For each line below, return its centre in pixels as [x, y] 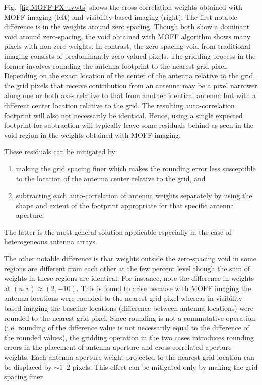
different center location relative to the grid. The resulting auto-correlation [119, 105]
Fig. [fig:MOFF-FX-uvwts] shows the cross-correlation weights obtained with [123, 7]
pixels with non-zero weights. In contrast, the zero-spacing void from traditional [127, 46]
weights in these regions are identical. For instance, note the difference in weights [129, 278]
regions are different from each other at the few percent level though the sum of [127, 268]
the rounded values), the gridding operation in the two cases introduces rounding [129, 337]
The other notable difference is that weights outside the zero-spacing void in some [130, 259]
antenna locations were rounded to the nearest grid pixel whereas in [109, 298]
